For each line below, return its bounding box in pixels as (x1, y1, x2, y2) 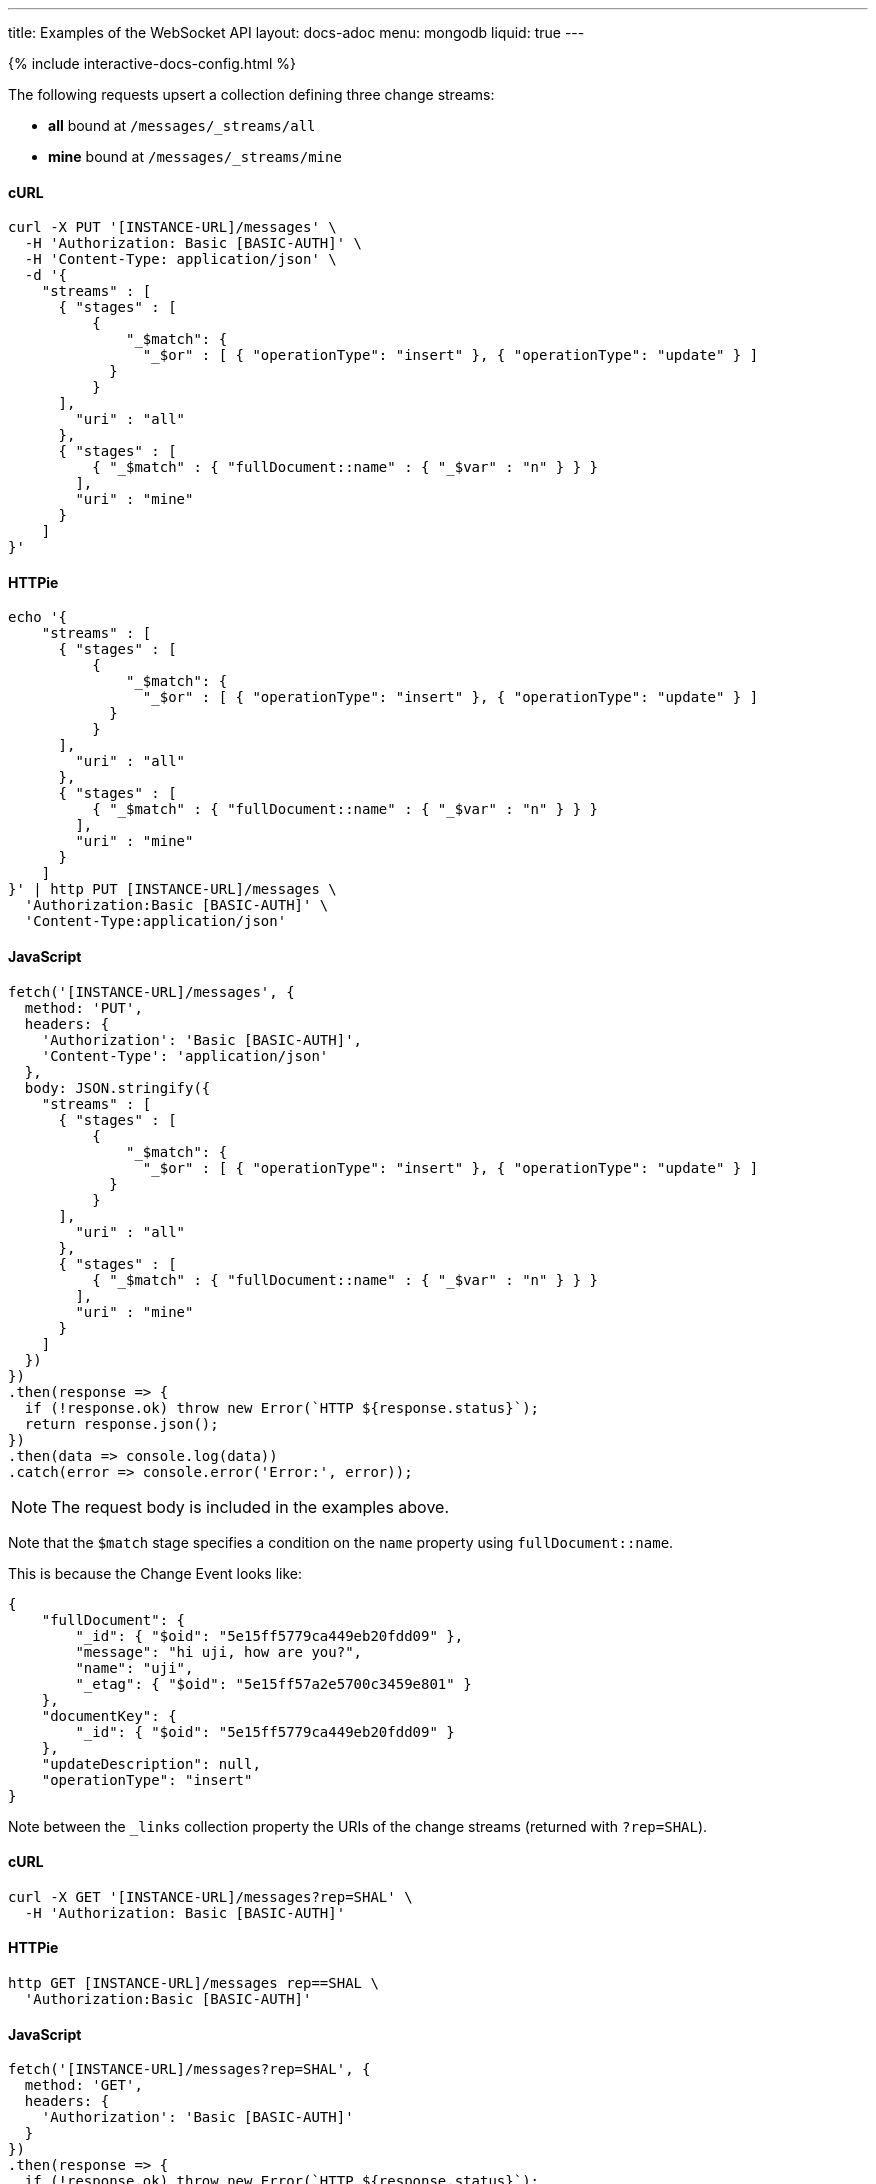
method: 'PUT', (24, 999, 143, 1016)
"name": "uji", (75, 1659, 194, 1676)
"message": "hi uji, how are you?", (75, 1643, 363, 1660)
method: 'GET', (24, 2077, 143, 2094)
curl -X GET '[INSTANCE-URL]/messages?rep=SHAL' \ (8, 1888, 413, 1905)
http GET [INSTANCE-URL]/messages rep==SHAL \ (8, 1975, 379, 1992)
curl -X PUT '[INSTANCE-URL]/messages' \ (8, 219, 337, 236)
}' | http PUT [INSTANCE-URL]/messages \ (8, 881, 337, 898)
